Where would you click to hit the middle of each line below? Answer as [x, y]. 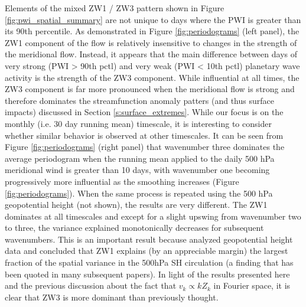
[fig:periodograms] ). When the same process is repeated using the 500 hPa [139, 193]
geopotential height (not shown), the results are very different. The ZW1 [136, 205]
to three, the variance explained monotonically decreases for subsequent [134, 228]
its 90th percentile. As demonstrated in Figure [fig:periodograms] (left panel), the [152, 31]
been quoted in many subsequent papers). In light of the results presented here [147, 274]
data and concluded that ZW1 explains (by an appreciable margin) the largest [147, 251]
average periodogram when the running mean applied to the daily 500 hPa [140, 158]
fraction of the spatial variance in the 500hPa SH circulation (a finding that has [149, 262]
